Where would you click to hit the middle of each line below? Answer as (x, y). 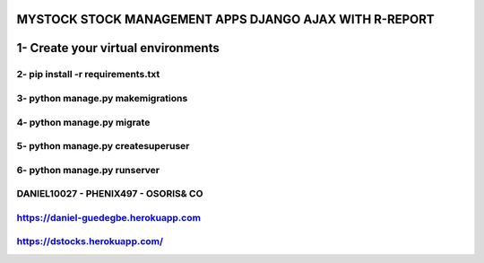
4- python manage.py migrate (83, 122)
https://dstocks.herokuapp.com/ (90, 241)
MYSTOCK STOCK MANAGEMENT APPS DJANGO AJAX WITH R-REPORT (225, 19)
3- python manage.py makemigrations (102, 98)
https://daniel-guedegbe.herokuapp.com (109, 217)
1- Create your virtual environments (118, 48)
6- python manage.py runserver (88, 170)
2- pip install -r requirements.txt (88, 75)
